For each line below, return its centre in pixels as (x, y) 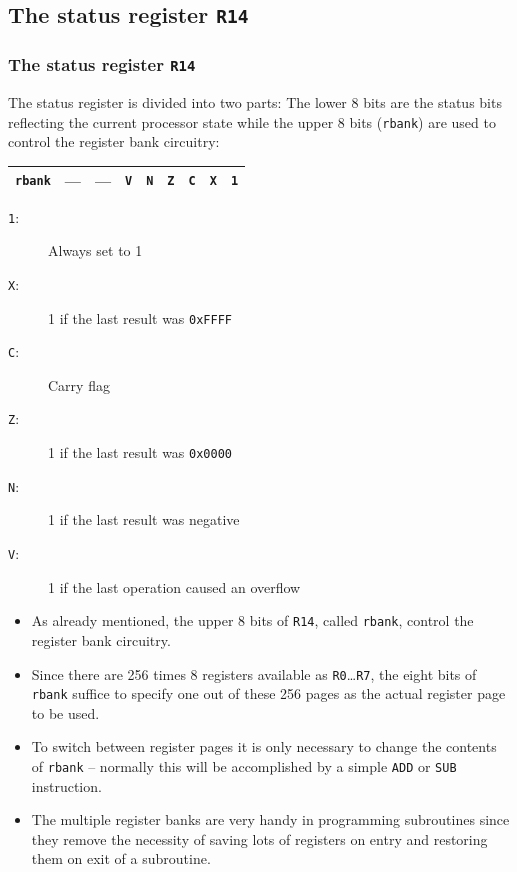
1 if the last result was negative (144, 519)
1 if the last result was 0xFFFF (140, 317)
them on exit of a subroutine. (121, 858)
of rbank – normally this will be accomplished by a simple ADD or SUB (244, 766)
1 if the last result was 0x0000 (140, 452)
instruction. (66, 785)
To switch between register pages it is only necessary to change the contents (264, 746)
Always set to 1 (95, 250)
